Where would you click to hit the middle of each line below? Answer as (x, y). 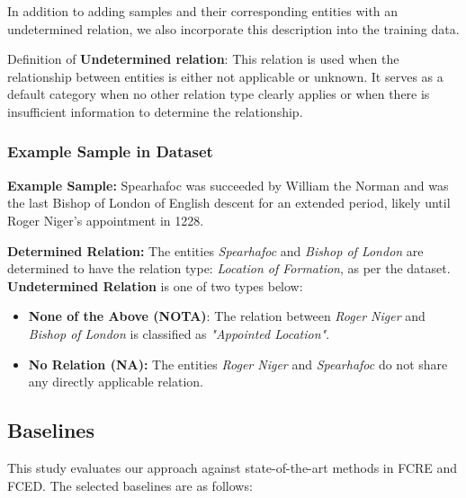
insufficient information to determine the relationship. (155, 111)
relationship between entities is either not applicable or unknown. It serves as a (225, 76)
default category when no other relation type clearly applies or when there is (219, 94)
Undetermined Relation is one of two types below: (155, 285)
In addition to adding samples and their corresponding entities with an (203, 11)
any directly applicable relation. (116, 382)
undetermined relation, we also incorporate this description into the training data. (233, 28)
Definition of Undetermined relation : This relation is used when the (203, 59)
